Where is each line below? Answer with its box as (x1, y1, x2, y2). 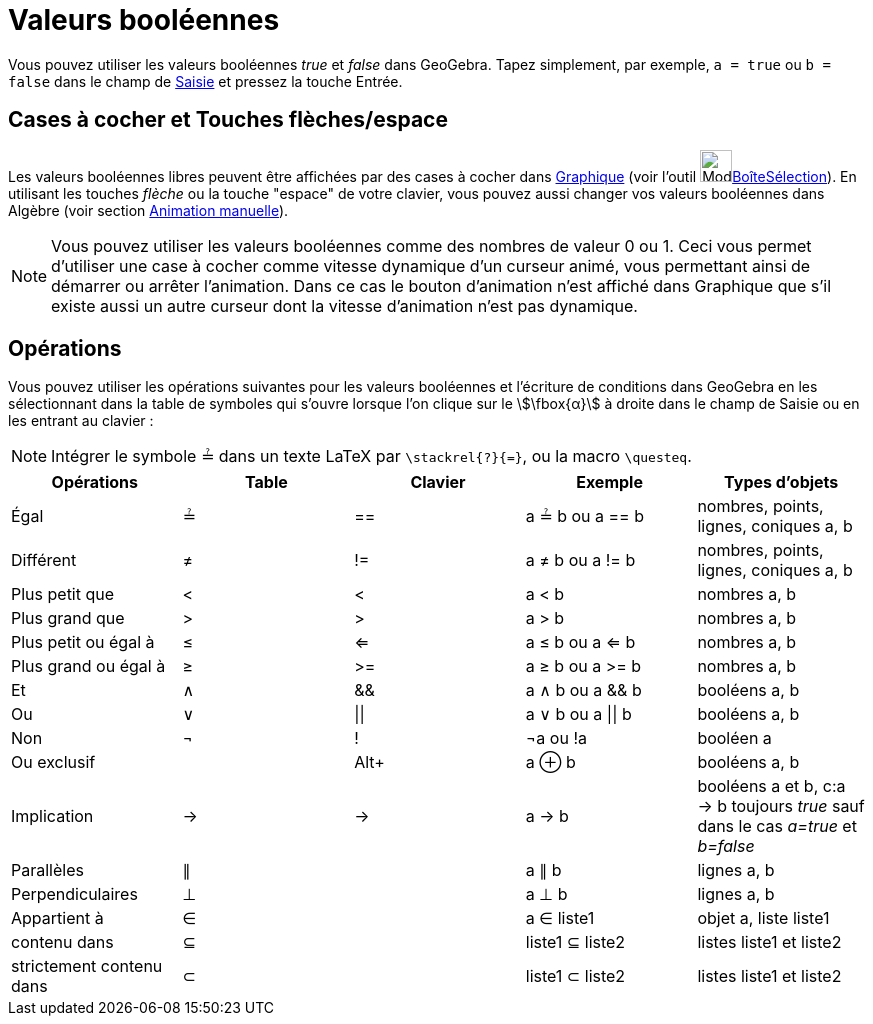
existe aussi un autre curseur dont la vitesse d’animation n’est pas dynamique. (51, 295, 638, 316)
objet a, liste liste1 (697, 908, 830, 929)
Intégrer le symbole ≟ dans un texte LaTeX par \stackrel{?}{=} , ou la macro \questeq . (51, 446, 692, 467)
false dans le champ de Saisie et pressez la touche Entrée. (8, 72, 403, 90)
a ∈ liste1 (525, 908, 595, 929)
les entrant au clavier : (8, 412, 154, 430)
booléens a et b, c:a (697, 776, 846, 797)
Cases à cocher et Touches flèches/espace (8, 107, 448, 133)
